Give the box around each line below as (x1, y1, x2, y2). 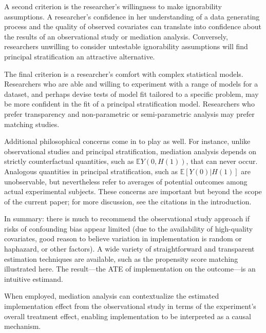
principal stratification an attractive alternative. (4, 51, 155, 61)
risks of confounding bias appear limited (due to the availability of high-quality (4, 223, 253, 234)
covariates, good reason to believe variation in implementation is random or (4, 233, 242, 244)
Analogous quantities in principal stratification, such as (4, 165, 178, 176)
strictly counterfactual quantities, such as (4, 156, 134, 167)
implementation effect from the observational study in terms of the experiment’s (4, 301, 256, 311)
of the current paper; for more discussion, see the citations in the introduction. (4, 196, 252, 206)
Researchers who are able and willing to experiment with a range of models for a (4, 78, 258, 89)
